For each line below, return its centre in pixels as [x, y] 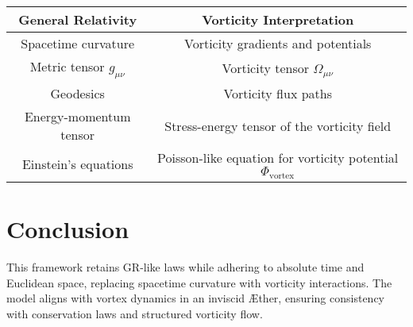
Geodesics [77, 94]
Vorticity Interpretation [278, 19]
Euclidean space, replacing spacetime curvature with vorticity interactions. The [199, 282]
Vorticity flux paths [278, 94]
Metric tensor [67, 66]
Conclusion [68, 229]
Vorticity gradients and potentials [278, 43]
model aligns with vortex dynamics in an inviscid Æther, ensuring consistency [196, 298]
